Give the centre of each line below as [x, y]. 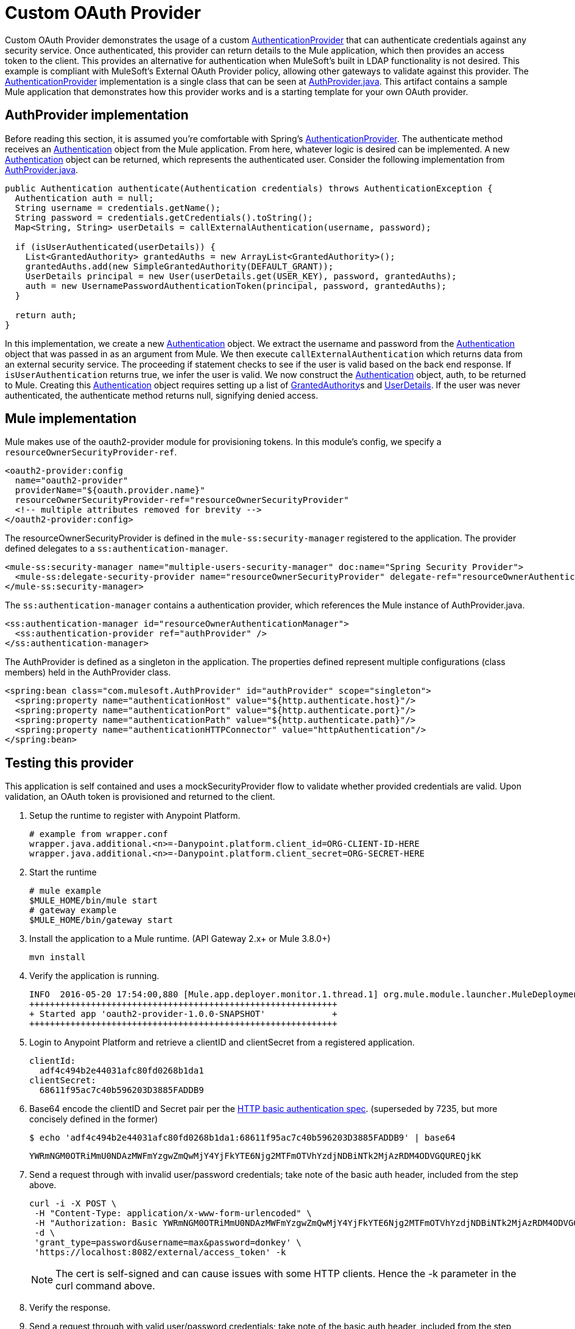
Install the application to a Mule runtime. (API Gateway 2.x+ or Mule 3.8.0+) [180, 939]
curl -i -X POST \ [73, 1204]
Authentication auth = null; [84, 198]
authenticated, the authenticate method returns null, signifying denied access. [162, 395]
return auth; [46, 315]
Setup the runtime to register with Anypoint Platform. [135, 816]
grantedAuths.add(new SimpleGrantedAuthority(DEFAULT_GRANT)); [179, 266]
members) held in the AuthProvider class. [88, 672]
